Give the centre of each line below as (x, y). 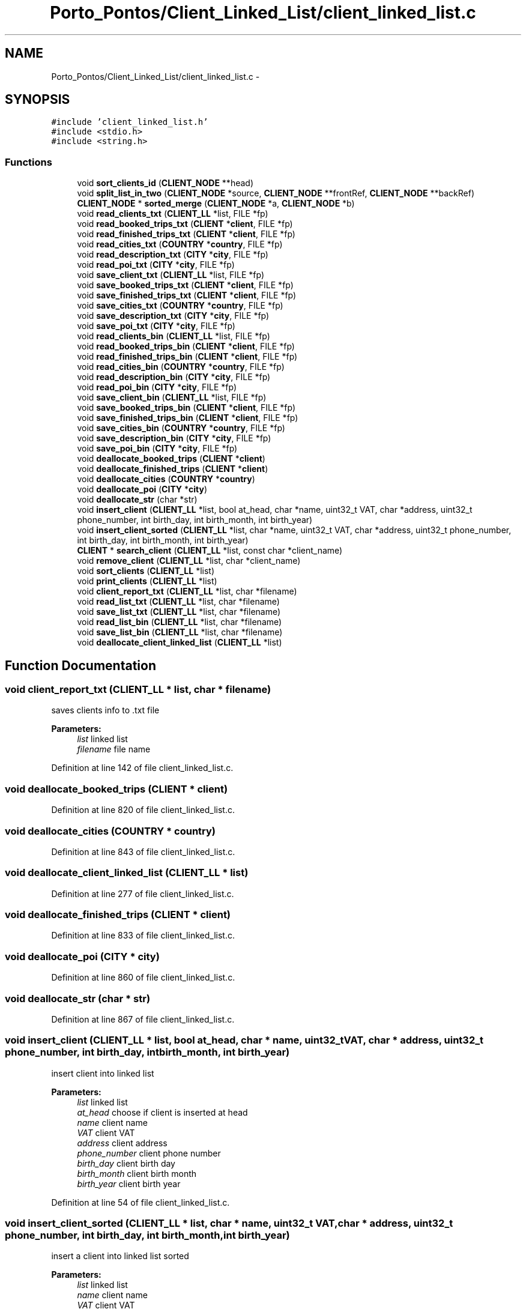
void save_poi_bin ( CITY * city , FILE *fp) (157, 449)
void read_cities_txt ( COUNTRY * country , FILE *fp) (180, 244)
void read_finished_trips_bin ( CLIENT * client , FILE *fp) (187, 357)
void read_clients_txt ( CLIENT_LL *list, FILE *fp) (173, 214)
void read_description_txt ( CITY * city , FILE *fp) (173, 255)
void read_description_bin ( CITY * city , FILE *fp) (174, 377)
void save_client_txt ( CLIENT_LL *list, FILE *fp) (171, 275)
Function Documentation (80, 665)
